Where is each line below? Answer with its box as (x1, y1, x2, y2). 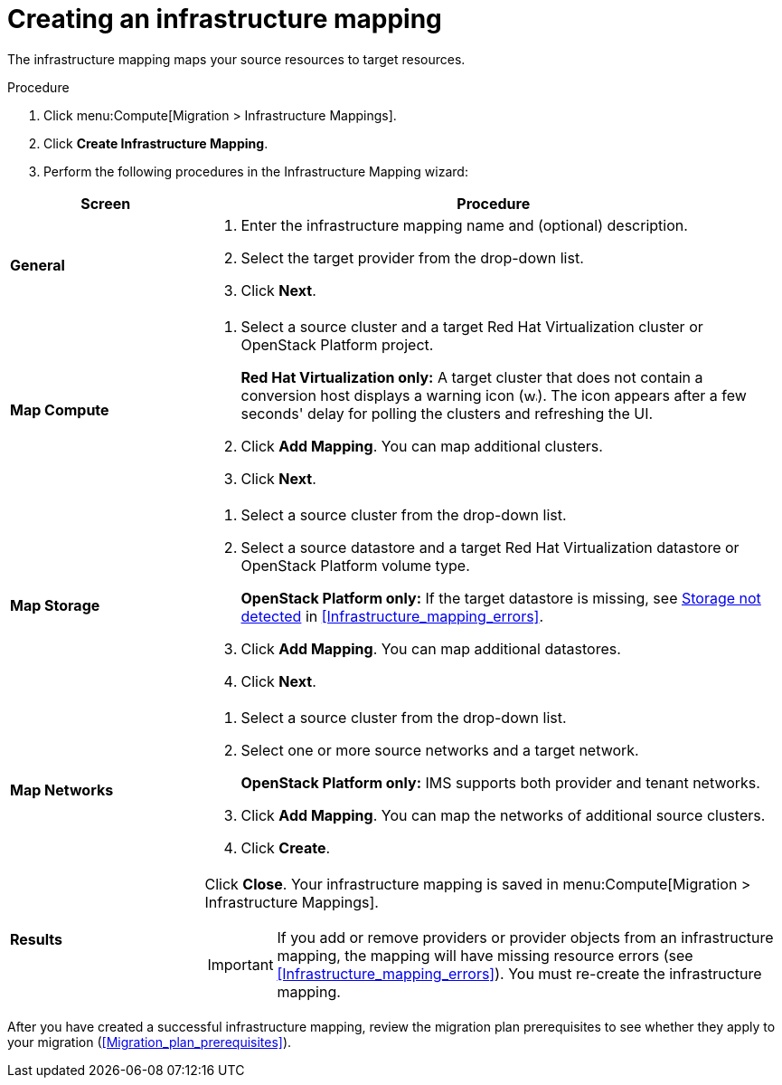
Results (10, 929, 63, 948)
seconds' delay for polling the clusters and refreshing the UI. (240, 404, 654, 423)
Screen (80, 194, 131, 213)
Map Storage (10, 595, 100, 614)
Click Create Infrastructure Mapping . (43, 135, 269, 151)
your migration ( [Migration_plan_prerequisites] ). (7, 1033, 292, 1050)
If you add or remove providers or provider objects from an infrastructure (277, 928, 774, 947)
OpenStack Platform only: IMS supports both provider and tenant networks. (240, 773, 760, 792)
